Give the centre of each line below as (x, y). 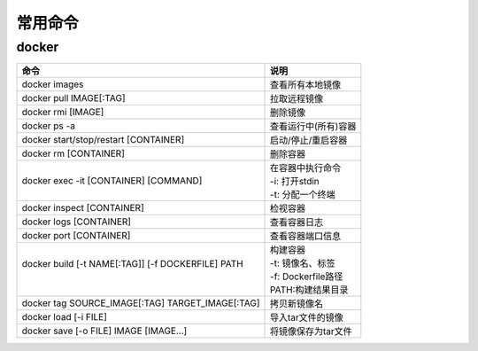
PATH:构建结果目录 (309, 290)
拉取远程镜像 (297, 99)
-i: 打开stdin (295, 182)
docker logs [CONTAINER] (77, 222)
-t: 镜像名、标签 (303, 263)
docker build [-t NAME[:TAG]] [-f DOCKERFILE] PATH (132, 264)
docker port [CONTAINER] (76, 236)
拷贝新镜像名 (297, 304)
